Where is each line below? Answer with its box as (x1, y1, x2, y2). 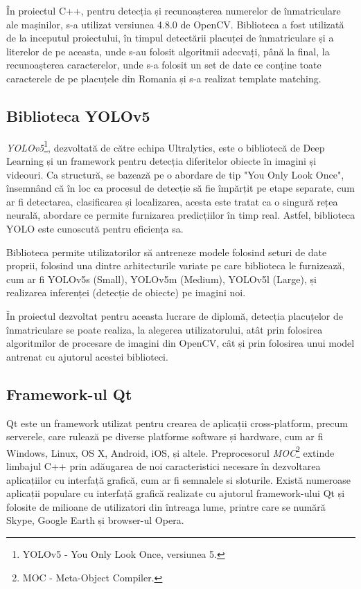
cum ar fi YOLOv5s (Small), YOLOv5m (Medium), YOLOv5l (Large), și (6, 271, 317, 286)
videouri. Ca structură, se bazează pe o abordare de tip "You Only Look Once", (6, 167, 344, 181)
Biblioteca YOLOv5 (6, 105, 150, 126)
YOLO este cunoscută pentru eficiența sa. (6, 221, 184, 235)
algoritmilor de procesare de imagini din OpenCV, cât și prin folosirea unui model (6, 336, 355, 350)
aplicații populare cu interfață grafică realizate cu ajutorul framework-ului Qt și (6, 486, 345, 500)
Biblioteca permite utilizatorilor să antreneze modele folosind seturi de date (6, 244, 327, 259)
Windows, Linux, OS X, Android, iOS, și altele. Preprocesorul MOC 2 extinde (6, 443, 335, 460)
